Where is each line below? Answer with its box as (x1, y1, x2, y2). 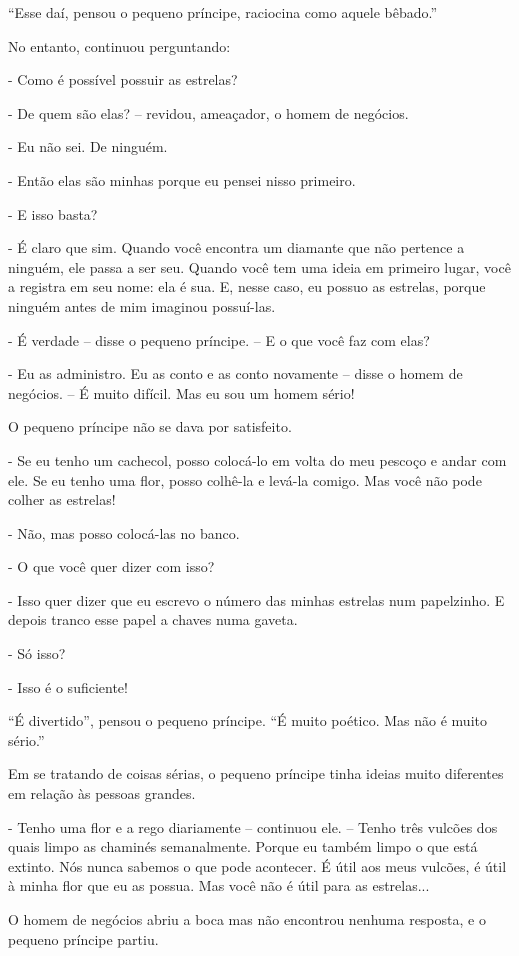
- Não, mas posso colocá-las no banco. (8, 522, 240, 543)
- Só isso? (8, 643, 66, 664)
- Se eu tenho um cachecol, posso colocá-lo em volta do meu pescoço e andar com (8, 449, 507, 470)
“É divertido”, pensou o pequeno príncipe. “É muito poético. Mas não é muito (8, 710, 487, 731)
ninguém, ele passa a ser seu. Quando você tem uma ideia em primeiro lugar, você (8, 256, 511, 277)
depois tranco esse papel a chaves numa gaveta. (8, 609, 298, 630)
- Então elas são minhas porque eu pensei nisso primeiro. (8, 169, 356, 190)
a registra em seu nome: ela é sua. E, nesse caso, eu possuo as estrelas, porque (8, 276, 486, 297)
